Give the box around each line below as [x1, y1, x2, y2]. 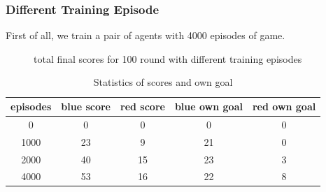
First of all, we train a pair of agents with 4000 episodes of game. [6, 28, 285, 43]
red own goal [252, 99, 316, 113]
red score [120, 99, 165, 113]
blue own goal [174, 99, 243, 113]
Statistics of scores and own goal [93, 75, 233, 89]
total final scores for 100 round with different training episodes [34, 51, 302, 66]
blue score [61, 99, 111, 113]
